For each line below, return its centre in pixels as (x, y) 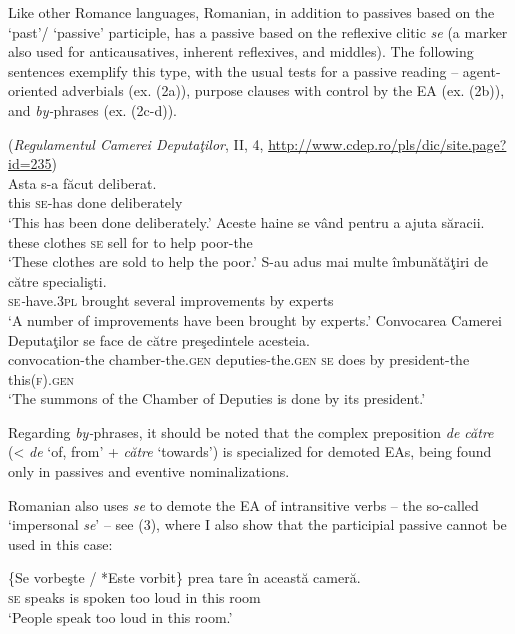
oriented (33, 90)
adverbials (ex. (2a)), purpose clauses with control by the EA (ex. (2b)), (283, 90)
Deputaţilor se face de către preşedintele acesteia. (159, 339)
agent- (481, 70)
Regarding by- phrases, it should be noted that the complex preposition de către (251, 431)
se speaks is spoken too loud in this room (134, 597)
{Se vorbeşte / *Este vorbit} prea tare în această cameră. (184, 577)
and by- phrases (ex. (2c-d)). (92, 109)
